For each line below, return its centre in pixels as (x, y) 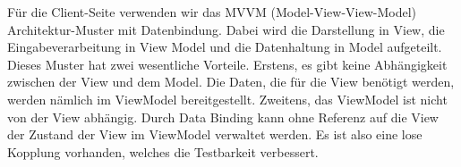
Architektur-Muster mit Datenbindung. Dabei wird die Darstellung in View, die (226, 29)
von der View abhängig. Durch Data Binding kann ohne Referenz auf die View (223, 117)
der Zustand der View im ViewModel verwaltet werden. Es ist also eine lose (215, 134)
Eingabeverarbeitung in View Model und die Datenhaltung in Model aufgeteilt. (225, 47)
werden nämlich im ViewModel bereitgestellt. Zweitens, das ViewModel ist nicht (227, 99)
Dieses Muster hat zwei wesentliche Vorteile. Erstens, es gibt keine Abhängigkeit (227, 64)
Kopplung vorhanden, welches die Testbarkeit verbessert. (163, 151)
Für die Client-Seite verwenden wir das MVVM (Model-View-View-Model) (212, 12)
